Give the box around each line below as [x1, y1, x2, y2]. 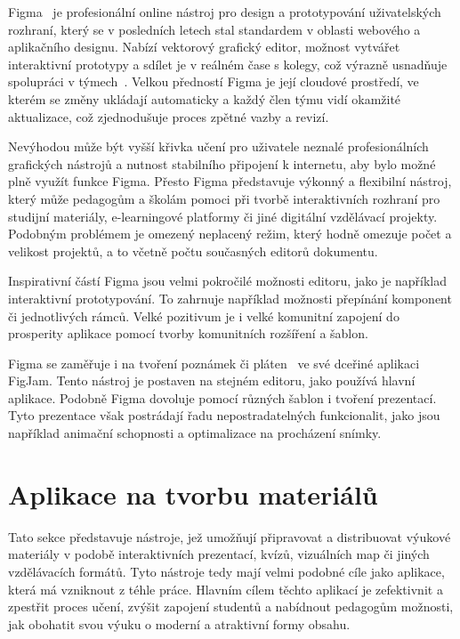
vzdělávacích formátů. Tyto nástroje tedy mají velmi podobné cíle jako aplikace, [8, 562, 445, 580]
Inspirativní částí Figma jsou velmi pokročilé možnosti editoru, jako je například [8, 271, 448, 290]
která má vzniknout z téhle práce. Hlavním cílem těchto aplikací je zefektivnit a [8, 579, 443, 598]
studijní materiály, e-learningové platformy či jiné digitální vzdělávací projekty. [8, 206, 438, 225]
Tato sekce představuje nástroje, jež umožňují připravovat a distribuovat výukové [8, 527, 451, 546]
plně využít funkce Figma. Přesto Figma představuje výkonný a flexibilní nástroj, [8, 172, 452, 190]
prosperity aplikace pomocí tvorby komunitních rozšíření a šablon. [8, 324, 368, 343]
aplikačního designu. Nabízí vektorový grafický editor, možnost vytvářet [8, 37, 400, 56]
